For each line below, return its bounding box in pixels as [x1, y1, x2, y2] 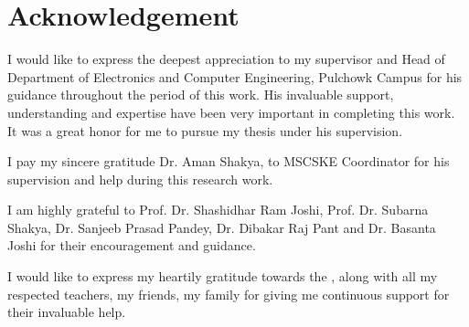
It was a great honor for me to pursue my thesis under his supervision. [7, 121, 403, 140]
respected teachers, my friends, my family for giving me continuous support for [7, 284, 450, 303]
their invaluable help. [7, 302, 126, 322]
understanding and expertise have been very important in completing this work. [7, 102, 455, 121]
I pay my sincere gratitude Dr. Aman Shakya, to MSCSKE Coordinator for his [7, 152, 450, 171]
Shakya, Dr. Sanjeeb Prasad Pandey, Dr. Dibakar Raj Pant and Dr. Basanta [7, 217, 436, 237]
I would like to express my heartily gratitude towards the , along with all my [7, 267, 438, 286]
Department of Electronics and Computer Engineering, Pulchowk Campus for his [7, 67, 463, 86]
